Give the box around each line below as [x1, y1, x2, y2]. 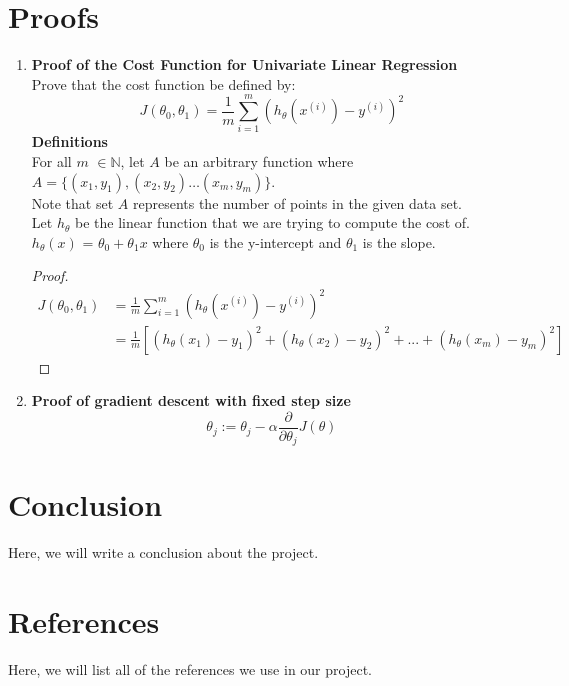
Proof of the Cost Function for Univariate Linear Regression [31, 54, 458, 75]
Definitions [31, 131, 108, 152]
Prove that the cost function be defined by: [31, 73, 296, 94]
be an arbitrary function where [164, 151, 354, 172]
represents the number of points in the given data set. [132, 192, 463, 213]
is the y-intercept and [209, 231, 342, 252]
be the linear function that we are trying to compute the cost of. [75, 212, 470, 233]
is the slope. [362, 231, 436, 252]
